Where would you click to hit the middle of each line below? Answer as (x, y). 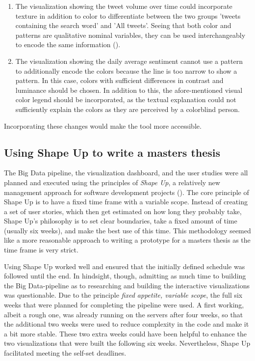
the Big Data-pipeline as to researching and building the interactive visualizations (127, 285)
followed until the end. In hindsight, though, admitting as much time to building (125, 276)
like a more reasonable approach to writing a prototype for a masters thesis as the (127, 240)
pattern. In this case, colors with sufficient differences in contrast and (119, 80)
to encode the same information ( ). (68, 44)
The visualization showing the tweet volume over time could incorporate (124, 6)
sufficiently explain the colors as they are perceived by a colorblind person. (127, 109)
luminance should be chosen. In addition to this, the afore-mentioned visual (129, 90)
